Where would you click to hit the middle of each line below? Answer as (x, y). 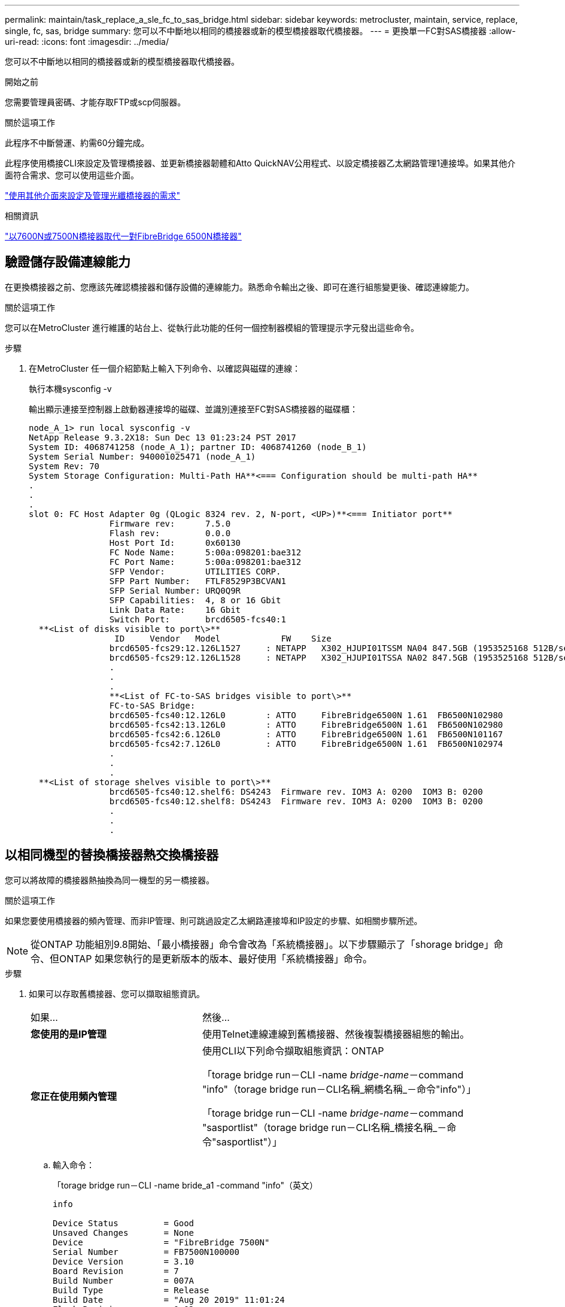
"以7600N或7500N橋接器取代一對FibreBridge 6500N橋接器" (123, 236)
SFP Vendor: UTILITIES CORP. (195, 571)
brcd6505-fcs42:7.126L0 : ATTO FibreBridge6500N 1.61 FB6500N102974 (306, 744)
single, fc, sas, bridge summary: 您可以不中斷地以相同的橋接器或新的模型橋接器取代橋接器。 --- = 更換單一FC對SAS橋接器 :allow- (260, 31)
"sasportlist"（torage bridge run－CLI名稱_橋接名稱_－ (324, 1127)
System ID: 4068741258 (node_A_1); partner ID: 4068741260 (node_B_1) (198, 447)
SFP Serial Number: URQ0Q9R (175, 590)
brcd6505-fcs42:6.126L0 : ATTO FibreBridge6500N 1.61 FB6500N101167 (306, 734)
